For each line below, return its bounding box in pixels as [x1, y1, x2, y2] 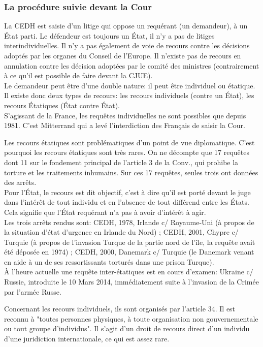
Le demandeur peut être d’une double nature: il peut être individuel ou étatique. [4, 80, 255, 90]
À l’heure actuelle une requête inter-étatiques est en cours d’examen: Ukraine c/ [4, 266, 253, 277]
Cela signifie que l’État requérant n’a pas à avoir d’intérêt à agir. [4, 206, 206, 217]
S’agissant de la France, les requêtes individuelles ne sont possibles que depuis [4, 110, 246, 120]
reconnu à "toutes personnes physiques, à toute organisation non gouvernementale [4, 313, 258, 324]
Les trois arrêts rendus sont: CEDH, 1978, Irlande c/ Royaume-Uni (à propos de [4, 216, 254, 227]
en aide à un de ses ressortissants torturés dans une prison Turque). [4, 256, 214, 267]
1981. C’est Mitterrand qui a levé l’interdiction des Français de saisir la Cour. [4, 120, 245, 131]
